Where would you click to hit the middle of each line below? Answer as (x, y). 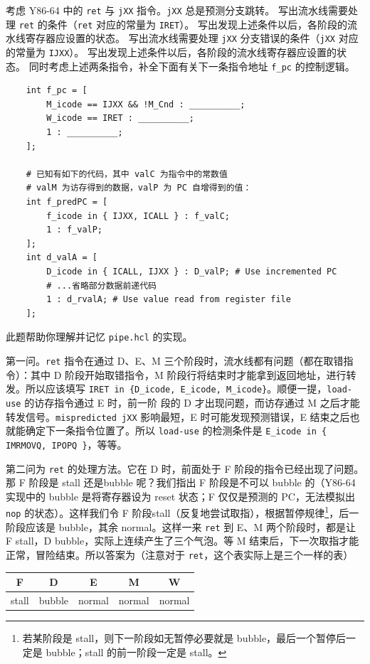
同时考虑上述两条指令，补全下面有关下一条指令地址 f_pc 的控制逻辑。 (192, 66)
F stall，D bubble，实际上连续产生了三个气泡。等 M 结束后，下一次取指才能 (183, 541)
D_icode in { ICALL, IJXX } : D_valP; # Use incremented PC (192, 272)
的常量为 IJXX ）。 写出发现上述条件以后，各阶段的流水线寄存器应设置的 (171, 52)
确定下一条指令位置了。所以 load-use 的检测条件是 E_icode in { (176, 430)
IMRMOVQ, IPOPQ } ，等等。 (67, 444)
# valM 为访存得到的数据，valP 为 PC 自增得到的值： (139, 188)
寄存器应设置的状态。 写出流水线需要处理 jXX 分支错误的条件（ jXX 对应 (192, 38)
